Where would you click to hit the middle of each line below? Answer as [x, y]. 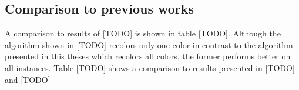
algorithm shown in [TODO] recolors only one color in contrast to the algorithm [149, 44]
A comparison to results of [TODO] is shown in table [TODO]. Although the [143, 33]
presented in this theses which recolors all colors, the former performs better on [148, 56]
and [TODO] [28, 79]
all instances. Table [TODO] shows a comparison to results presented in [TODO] [150, 67]
